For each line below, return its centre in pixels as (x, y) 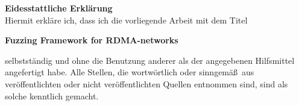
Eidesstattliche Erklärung (59, 8)
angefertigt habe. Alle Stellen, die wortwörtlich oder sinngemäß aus (130, 72)
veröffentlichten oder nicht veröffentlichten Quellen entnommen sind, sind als (146, 83)
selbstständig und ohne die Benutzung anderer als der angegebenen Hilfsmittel (150, 60)
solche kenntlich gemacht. (52, 95)
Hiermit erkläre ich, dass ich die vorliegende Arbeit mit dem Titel (126, 20)
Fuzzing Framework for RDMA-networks (92, 40)
